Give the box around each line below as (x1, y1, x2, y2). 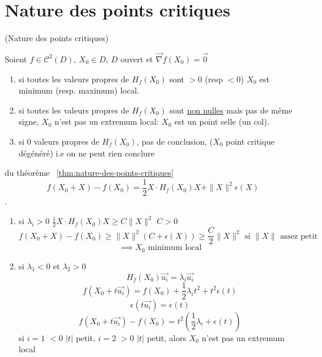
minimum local (148, 243, 202, 252)
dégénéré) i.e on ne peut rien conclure (18, 146, 155, 159)
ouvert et (120, 52, 153, 65)
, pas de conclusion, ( (137, 135, 213, 147)
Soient (5, 52, 27, 65)
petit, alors (147, 331, 187, 343)
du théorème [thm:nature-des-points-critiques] (5, 166, 174, 179)
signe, (18, 115, 39, 128)
